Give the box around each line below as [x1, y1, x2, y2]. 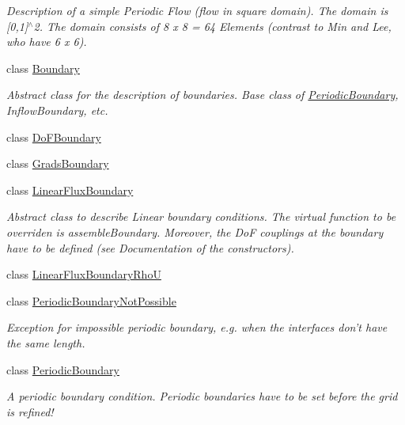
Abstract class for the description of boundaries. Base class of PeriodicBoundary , [6, 86, 399, 103]
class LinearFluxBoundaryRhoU [6, 266, 161, 283]
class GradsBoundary [6, 155, 109, 172]
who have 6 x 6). [6, 33, 87, 50]
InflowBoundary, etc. [6, 101, 108, 118]
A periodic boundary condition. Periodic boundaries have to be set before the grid [6, 388, 398, 404]
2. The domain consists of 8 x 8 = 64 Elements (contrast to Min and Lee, [33, 17, 392, 34]
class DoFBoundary [6, 128, 101, 145]
